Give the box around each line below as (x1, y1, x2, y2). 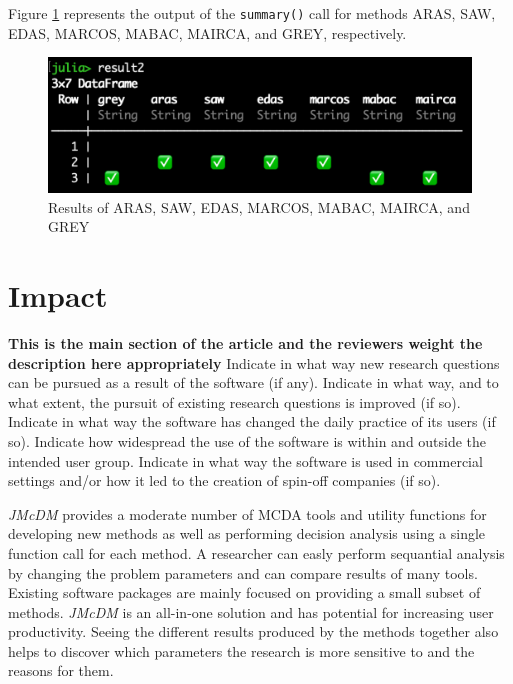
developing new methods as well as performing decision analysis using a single (8, 523, 486, 544)
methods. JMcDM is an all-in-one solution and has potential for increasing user (8, 601, 494, 622)
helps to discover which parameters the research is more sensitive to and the (8, 640, 475, 661)
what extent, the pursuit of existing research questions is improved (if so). (8, 391, 461, 412)
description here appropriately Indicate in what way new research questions (8, 352, 500, 373)
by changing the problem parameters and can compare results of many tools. (8, 562, 478, 583)
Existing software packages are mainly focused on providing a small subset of (8, 582, 481, 603)
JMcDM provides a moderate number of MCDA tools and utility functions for (8, 503, 487, 524)
